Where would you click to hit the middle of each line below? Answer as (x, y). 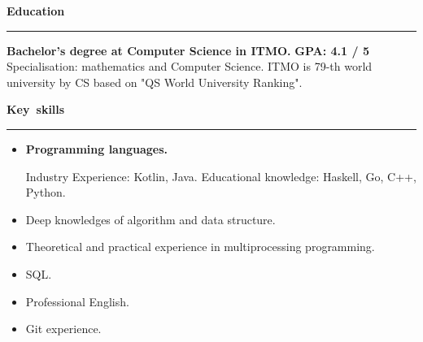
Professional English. (77, 301)
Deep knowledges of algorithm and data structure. (150, 219)
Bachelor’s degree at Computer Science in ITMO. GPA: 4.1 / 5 (188, 50)
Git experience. (63, 329)
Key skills (36, 109)
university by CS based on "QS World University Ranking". (155, 82)
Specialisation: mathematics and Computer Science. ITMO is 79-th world (190, 66)
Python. (46, 192)
